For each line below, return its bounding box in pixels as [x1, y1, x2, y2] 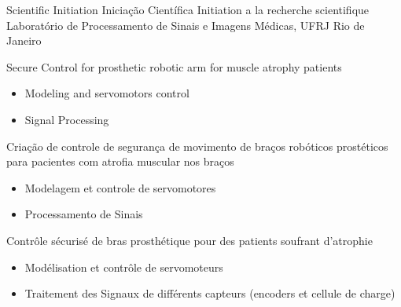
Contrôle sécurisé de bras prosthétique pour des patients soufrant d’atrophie [6, 232, 373, 248]
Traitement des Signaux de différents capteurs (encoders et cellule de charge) [24, 285, 395, 302]
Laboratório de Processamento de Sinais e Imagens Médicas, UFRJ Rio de [6, 16, 365, 33]
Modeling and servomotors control [24, 85, 189, 101]
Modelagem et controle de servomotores [24, 179, 216, 196]
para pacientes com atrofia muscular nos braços [6, 153, 234, 170]
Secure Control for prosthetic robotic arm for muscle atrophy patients [6, 58, 342, 75]
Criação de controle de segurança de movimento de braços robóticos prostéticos [6, 137, 388, 154]
